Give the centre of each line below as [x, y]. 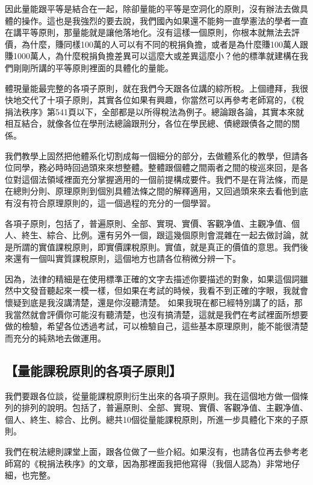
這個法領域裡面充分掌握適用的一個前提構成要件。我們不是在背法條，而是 [165, 179]
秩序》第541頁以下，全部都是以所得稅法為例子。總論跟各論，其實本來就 [163, 111]
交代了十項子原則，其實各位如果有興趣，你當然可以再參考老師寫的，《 [158, 100]
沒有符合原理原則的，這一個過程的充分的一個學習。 [114, 202]
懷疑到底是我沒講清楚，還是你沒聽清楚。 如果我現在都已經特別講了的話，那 [154, 303]
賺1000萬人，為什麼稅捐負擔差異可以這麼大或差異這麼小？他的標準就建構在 [152, 56]
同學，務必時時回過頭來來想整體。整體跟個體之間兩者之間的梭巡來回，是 [156, 167]
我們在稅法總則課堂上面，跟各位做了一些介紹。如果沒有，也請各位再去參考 [152, 452]
